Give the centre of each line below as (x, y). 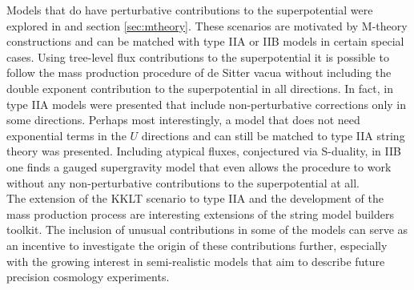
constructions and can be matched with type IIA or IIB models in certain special (205, 41)
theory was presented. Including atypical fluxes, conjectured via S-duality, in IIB (204, 151)
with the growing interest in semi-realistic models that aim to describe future (196, 261)
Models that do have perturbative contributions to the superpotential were (190, 10)
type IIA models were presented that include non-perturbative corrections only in (207, 104)
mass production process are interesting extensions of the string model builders (200, 213)
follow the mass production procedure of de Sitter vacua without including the (199, 72)
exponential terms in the (66, 135)
